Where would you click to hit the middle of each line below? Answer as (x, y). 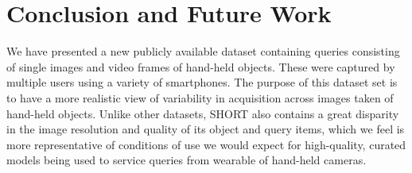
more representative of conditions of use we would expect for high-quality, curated (206, 144)
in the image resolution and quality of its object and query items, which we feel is (206, 129)
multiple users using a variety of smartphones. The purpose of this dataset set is (202, 82)
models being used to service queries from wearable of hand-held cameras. (187, 160)
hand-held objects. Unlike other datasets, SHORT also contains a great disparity (203, 113)
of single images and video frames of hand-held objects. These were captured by (201, 66)
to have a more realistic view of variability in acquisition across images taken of (200, 97)
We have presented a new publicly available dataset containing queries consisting (203, 51)
